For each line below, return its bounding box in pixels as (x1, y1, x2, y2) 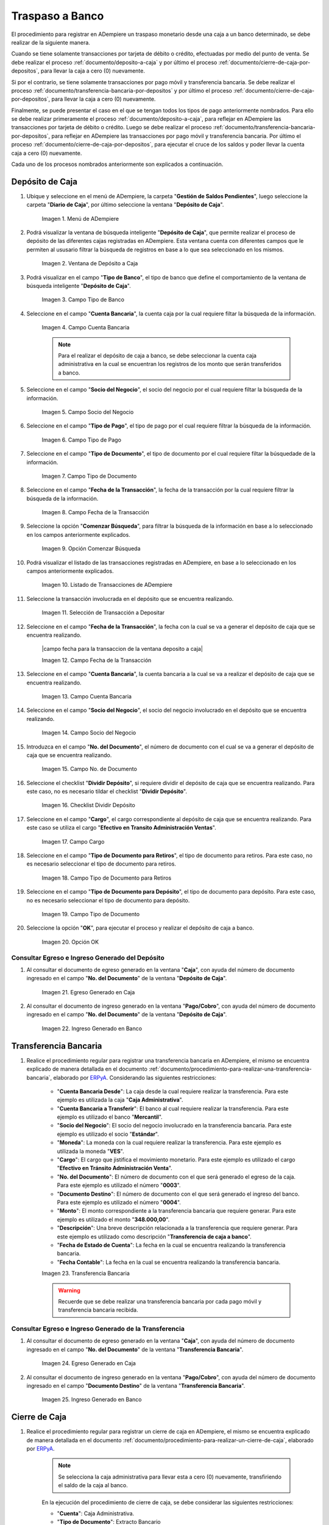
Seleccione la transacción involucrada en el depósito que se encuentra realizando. (26, 595, 234, 602)
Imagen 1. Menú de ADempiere (41, 215, 119, 222)
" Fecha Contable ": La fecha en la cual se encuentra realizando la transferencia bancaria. (57, 1258, 280, 1266)
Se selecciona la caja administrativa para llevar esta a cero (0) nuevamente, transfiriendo (58, 1473, 281, 1480)
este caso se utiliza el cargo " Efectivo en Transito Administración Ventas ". (26, 824, 216, 831)
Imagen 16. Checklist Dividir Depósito (41, 802, 135, 809)
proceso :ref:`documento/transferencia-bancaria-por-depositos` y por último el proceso (11, 87, 233, 94)
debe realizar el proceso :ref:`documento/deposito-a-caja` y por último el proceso (11, 59, 218, 66)
